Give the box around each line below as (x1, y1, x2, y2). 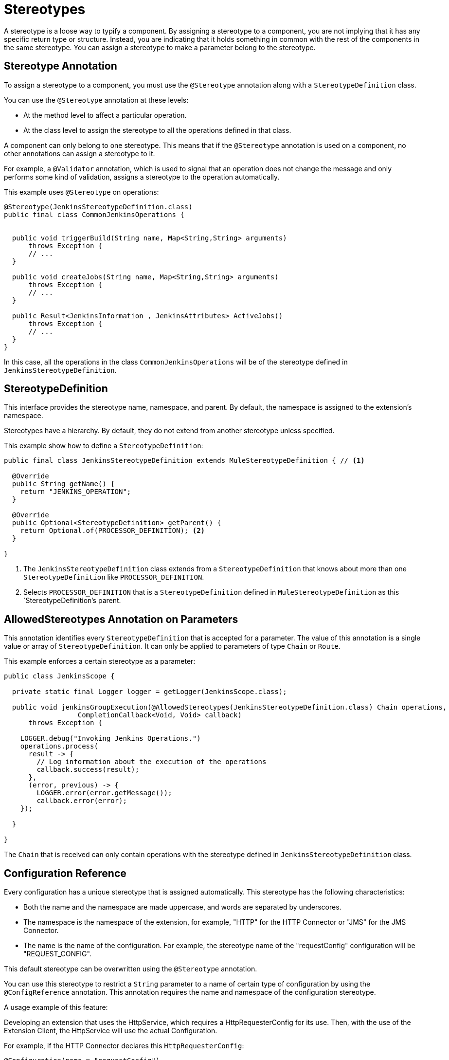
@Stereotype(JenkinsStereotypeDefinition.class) (4, 202, 193, 211)
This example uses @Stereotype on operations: (4, 187, 159, 196)
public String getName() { (12, 480, 115, 488)
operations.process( (20, 742, 98, 750)
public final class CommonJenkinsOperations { (4, 210, 184, 219)
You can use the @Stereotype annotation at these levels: (4, 95, 189, 104)
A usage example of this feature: (4, 1003, 108, 1012)
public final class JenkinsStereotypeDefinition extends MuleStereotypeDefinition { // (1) (4, 457, 365, 465)
